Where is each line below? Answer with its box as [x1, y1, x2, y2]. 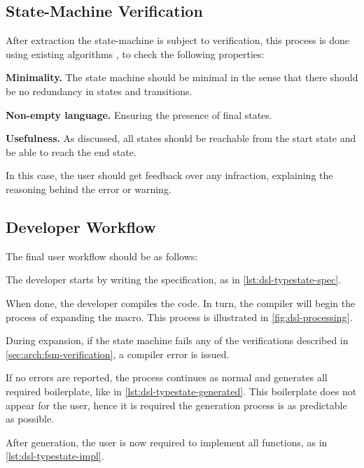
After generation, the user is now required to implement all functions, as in [6, 434, 328, 449]
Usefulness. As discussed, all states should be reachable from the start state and [6, 131, 356, 146]
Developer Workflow [6, 215, 156, 237]
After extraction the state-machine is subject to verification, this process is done [6, 33, 350, 48]
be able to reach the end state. [6, 144, 136, 159]
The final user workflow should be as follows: [6, 248, 198, 263]
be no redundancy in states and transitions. [6, 83, 192, 98]
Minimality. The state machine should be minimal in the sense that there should [6, 70, 358, 85]
